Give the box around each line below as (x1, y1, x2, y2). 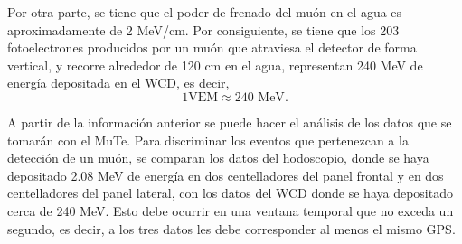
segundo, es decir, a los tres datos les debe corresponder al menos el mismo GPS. (7, 219, 456, 238)
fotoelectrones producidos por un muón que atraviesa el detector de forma (7, 38, 417, 57)
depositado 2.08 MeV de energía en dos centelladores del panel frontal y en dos (7, 165, 444, 184)
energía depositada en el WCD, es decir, (7, 73, 230, 92)
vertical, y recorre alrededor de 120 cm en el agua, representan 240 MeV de (7, 55, 423, 74)
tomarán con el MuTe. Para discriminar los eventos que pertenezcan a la (7, 130, 409, 149)
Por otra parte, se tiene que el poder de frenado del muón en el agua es (7, 3, 402, 21)
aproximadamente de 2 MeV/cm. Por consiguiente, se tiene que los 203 (7, 20, 400, 39)
